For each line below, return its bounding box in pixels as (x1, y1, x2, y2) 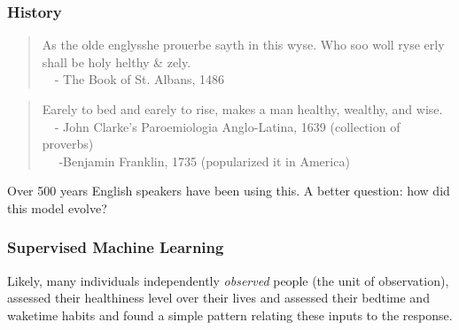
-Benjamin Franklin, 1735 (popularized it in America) (58, 151, 350, 170)
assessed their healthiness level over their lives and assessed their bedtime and (7, 288, 430, 307)
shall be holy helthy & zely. (42, 52, 191, 71)
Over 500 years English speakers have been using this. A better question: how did (7, 181, 450, 200)
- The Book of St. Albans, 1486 (54, 70, 225, 88)
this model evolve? (7, 198, 107, 217)
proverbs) (42, 134, 94, 153)
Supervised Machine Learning (7, 236, 224, 258)
